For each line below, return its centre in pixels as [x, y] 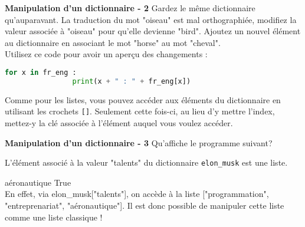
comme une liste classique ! [54, 217]
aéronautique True [38, 182]
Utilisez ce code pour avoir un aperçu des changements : [106, 54]
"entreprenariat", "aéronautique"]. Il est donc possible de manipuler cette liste [145, 205]
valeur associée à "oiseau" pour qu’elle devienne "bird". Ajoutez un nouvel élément [153, 31]
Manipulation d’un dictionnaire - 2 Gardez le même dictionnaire [130, 8]
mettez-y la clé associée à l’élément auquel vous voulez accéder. [119, 122]
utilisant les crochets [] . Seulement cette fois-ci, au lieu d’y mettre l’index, [140, 111]
